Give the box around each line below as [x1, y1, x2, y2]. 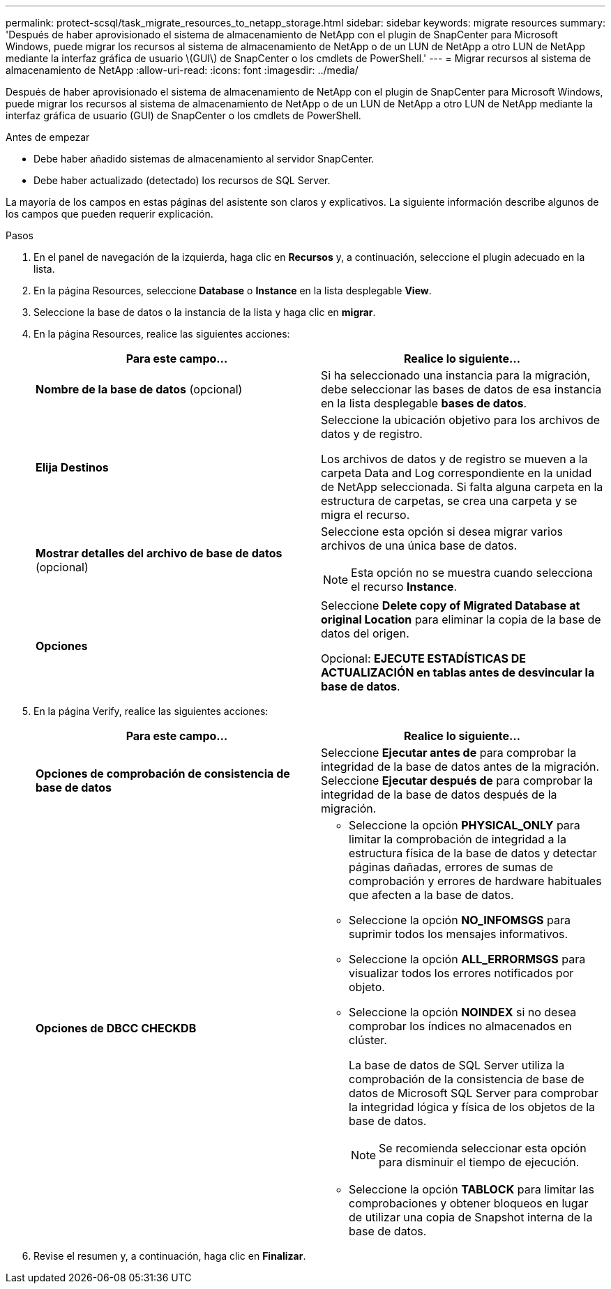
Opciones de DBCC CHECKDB [36, 1021, 197, 1035]
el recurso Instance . [351, 580, 458, 594]
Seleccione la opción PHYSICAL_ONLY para [349, 818, 580, 832]
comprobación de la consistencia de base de [349, 1072, 584, 1086]
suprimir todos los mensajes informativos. [349, 927, 568, 941]
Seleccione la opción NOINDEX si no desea [349, 1005, 577, 1019]
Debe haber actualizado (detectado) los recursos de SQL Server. [33, 174, 331, 186]
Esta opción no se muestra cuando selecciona [351, 566, 593, 580]
